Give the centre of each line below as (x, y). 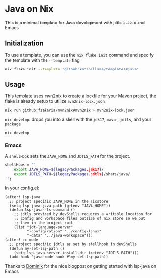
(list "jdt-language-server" (44, 227)
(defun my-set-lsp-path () (37, 248)
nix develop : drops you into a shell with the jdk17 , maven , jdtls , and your (78, 120)
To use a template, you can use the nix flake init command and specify (80, 55)
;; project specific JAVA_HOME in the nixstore (59, 201)
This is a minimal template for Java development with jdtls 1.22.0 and (75, 23)
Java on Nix (29, 9)
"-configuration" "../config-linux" (64, 231)
